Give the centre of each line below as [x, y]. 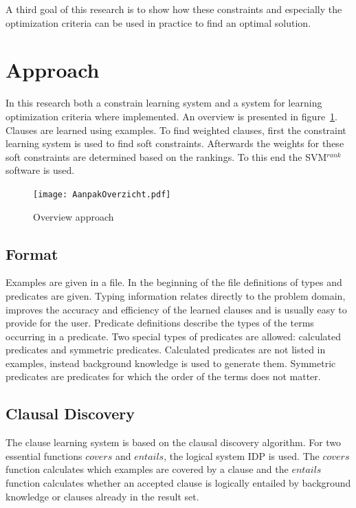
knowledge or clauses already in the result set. [102, 496]
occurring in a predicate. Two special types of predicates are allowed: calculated [174, 336]
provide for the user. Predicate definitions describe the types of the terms [160, 323]
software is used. [40, 170]
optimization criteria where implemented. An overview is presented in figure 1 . [171, 116]
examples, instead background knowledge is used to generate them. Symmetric [171, 363]
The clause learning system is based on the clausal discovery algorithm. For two [174, 442]
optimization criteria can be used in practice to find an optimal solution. [158, 22]
